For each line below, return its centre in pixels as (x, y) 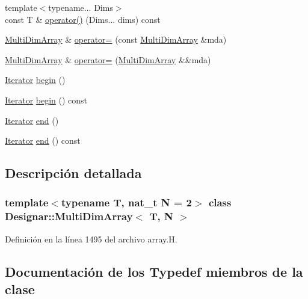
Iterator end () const (43, 140)
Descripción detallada (73, 173)
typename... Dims (81, 7)
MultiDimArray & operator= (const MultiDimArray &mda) (116, 39)
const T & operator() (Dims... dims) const (83, 19)
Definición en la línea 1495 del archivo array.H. (91, 239)
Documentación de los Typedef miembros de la (154, 271)
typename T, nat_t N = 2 (127, 202)
